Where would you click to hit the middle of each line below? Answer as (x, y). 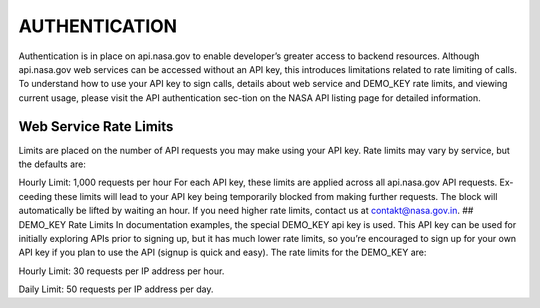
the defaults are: (52, 164)
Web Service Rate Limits (96, 126)
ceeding (35, 196)
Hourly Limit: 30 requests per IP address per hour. (121, 271)
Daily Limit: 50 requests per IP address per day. (116, 289)
